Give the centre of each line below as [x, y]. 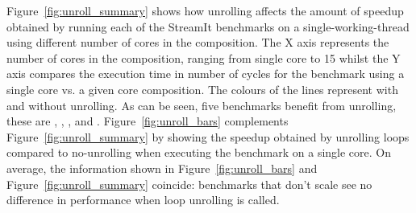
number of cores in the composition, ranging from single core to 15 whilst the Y [204, 57]
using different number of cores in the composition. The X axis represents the [198, 42]
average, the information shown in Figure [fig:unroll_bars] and [162, 168]
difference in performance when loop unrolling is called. [143, 200]
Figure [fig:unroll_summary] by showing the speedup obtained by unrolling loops [208, 136]
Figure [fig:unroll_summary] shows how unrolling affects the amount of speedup [205, 10]
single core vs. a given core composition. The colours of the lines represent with [202, 89]
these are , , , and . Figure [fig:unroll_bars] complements [148, 121]
